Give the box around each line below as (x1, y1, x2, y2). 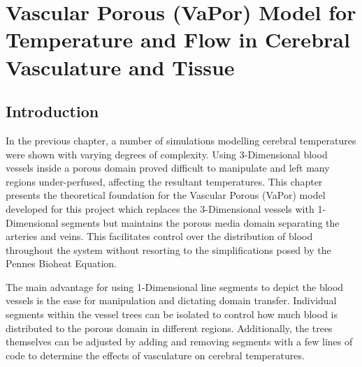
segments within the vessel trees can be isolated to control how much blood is (6, 307, 338, 322)
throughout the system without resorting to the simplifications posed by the (6, 242, 331, 257)
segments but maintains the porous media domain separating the (61, 215, 340, 230)
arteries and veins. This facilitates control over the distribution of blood (6, 229, 313, 244)
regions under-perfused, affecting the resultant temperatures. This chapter (6, 174, 323, 188)
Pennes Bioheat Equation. (6, 256, 117, 271)
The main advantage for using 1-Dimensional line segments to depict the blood (6, 279, 344, 294)
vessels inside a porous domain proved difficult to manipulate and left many (6, 160, 330, 175)
